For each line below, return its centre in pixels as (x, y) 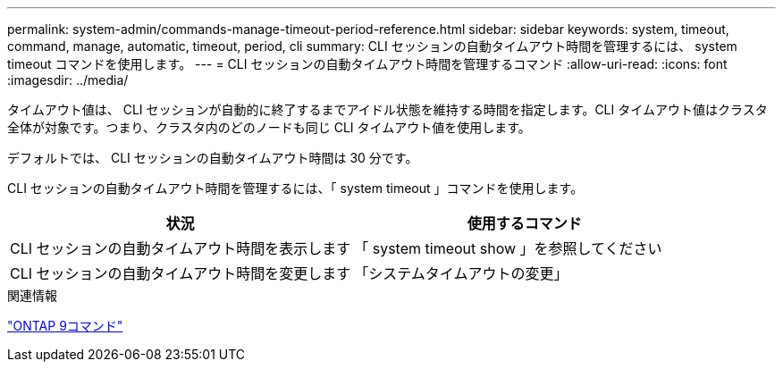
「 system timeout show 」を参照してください (508, 248)
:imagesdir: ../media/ (68, 80)
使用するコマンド (524, 223)
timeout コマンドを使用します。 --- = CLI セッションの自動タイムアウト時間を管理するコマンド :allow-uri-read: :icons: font (367, 64)
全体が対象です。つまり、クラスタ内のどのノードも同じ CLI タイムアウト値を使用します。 (269, 127)
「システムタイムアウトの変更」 (461, 273)
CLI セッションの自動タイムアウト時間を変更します (181, 273)
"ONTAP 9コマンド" (65, 326)
